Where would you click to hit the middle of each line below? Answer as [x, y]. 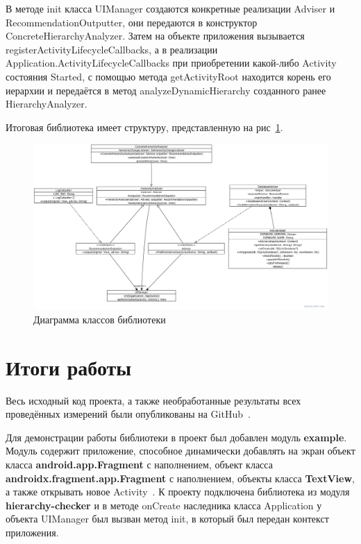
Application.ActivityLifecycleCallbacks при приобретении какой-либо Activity [171, 63]
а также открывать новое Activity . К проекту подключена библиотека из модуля [178, 492]
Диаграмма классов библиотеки [100, 319]
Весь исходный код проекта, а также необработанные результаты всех [153, 400]
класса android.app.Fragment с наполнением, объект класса [139, 464]
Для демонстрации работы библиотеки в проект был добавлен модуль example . [176, 437]
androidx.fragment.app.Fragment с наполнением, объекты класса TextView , [180, 478]
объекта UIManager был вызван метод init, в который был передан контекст [167, 519]
